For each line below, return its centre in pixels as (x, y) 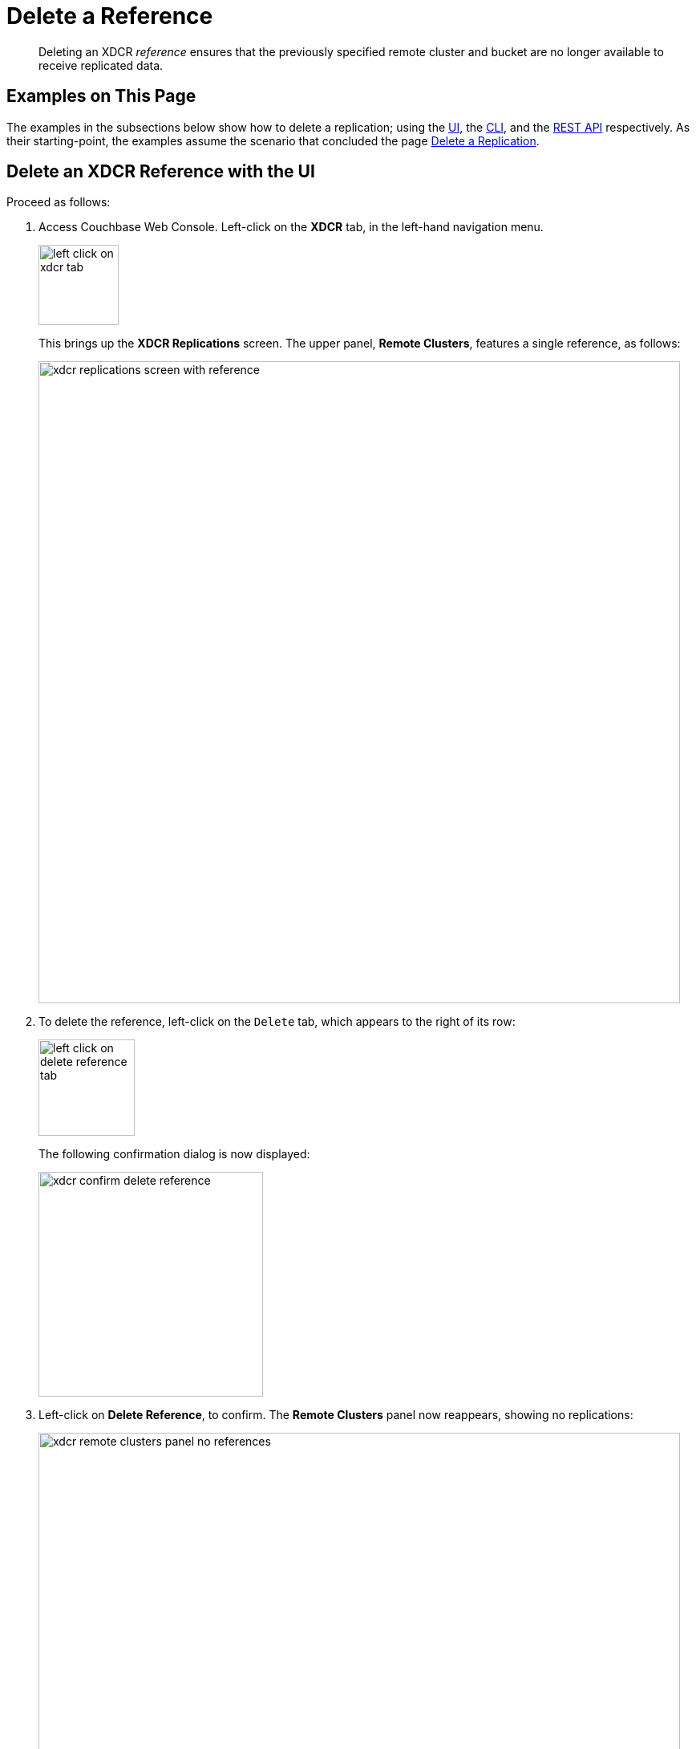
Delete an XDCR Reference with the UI (161, 172)
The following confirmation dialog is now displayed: (174, 1154)
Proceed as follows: (59, 202)
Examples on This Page (101, 96)
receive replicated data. (101, 65)
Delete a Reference (110, 16)
